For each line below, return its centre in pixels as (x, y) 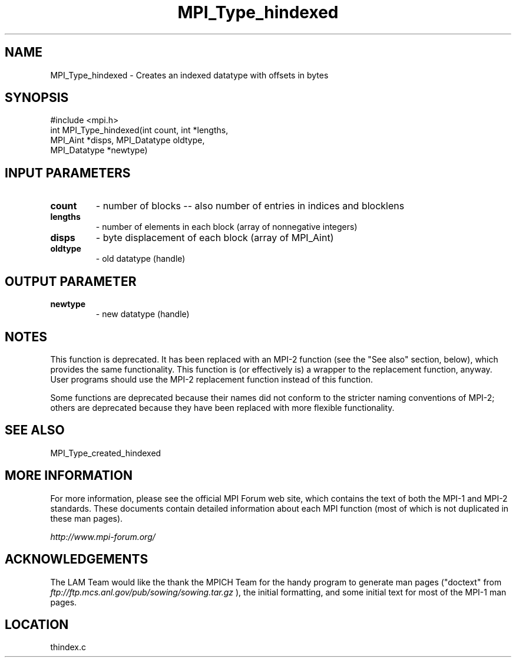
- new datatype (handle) (143, 314)
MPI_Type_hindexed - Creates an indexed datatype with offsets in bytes (189, 75)
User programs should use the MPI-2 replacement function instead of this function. (211, 379)
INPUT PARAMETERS (68, 173)
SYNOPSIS (37, 98)
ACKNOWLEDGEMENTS (77, 559)
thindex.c (68, 647)
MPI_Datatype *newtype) (99, 150)
